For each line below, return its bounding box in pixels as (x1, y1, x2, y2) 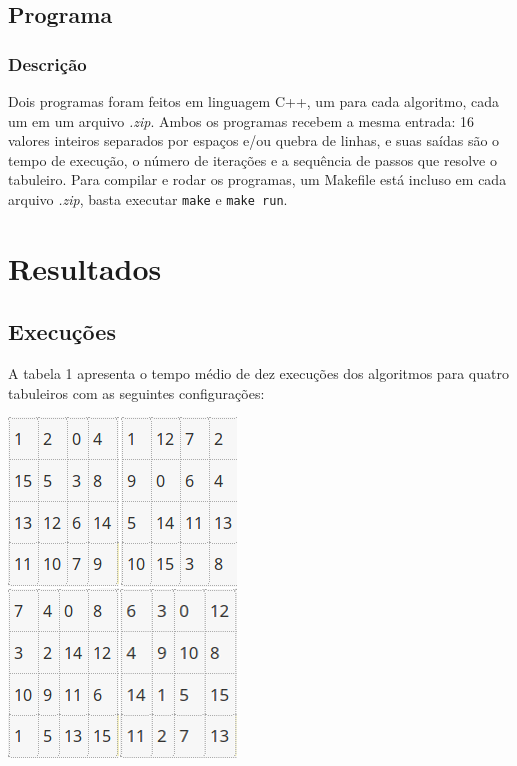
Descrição (8, 51, 87, 76)
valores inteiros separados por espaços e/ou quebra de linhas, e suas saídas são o (8, 130, 500, 151)
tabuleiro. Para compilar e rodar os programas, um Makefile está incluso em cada (8, 169, 507, 190)
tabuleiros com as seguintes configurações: (8, 382, 265, 403)
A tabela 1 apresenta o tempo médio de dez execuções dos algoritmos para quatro (8, 363, 509, 384)
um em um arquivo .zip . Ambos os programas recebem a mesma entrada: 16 (8, 110, 475, 131)
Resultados (8, 247, 162, 288)
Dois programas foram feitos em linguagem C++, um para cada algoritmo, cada (8, 91, 499, 111)
